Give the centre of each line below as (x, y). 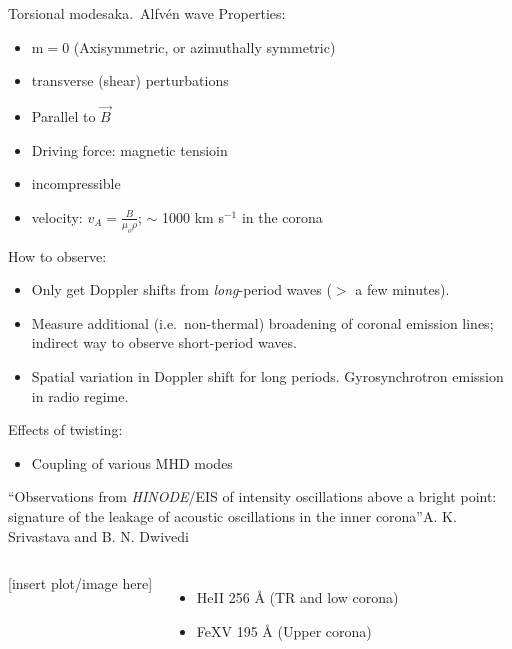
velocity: (57, 216)
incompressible (76, 183)
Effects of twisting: (65, 429)
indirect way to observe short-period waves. (164, 342)
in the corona (282, 216)
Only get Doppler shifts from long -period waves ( (181, 289)
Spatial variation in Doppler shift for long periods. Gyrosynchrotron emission (267, 375)
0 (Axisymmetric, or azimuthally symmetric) (199, 46)
